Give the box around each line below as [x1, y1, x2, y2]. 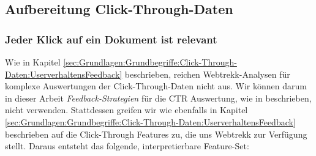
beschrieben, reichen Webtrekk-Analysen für [124, 67, 290, 80]
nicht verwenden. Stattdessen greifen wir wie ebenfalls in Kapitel [5, 103, 248, 116]
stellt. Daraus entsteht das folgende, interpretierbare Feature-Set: [5, 139, 249, 152]
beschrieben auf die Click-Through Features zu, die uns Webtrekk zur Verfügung [5, 127, 307, 140]
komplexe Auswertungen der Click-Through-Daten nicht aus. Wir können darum [5, 80, 307, 92]
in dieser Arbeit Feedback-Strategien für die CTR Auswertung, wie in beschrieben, [5, 91, 312, 104]
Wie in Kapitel [5, 56, 61, 68]
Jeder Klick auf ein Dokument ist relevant [5, 31, 217, 46]
